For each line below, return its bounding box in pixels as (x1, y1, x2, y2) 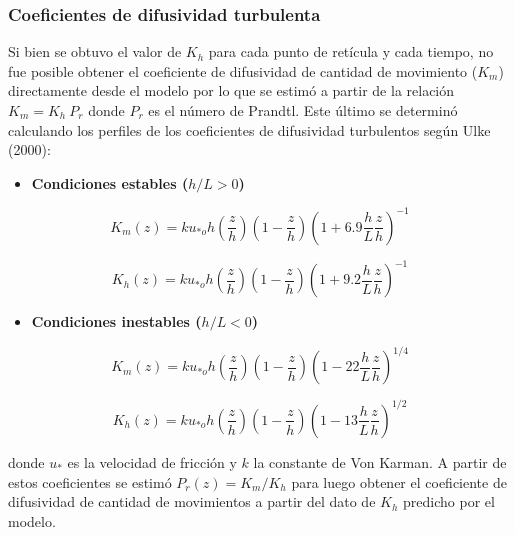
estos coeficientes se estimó (8, 471, 172, 492)
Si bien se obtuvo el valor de (8, 41, 182, 62)
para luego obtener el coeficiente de (291, 471, 507, 492)
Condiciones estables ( (31, 172, 189, 193)
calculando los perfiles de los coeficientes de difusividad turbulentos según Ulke (8, 119, 491, 140)
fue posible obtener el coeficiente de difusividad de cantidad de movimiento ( (8, 60, 478, 81)
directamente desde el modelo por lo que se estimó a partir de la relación (8, 80, 455, 101)
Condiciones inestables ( (31, 311, 202, 332)
